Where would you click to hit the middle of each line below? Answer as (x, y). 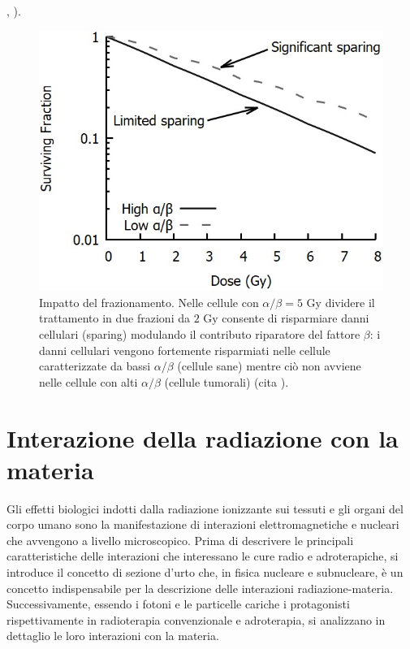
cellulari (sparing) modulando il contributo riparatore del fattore (200, 333)
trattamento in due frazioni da (114, 318)
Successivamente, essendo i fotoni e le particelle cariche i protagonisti (178, 604)
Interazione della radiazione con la (203, 437)
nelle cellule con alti (88, 381)
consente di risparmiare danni (296, 318)
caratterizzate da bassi (95, 366)
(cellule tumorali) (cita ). (227, 381)
